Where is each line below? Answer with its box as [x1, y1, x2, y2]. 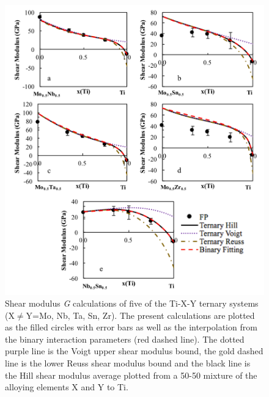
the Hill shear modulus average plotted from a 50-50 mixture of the [5, 368, 257, 381]
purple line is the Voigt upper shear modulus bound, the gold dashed [5, 344, 263, 357]
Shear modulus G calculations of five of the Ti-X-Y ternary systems [5, 297, 259, 310]
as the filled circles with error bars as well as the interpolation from [5, 321, 257, 333]
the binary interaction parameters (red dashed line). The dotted [5, 332, 245, 345]
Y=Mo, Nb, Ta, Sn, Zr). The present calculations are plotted [26, 308, 255, 321]
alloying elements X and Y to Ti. [5, 381, 128, 393]
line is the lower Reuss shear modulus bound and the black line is [5, 357, 251, 370]
